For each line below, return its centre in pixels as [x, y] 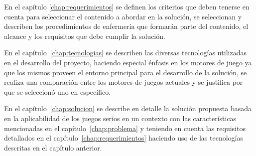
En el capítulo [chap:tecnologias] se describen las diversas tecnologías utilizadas [125, 53]
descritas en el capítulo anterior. [53, 147]
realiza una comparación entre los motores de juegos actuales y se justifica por [124, 82]
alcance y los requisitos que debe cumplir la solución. [85, 36]
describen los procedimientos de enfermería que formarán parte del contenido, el [126, 26]
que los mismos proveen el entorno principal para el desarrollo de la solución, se [126, 72]
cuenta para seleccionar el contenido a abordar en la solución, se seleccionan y [123, 16]
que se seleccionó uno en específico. [58, 91]
